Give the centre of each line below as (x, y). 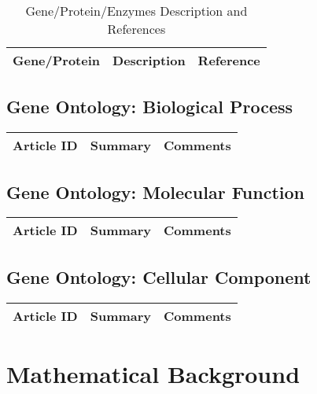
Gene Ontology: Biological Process (150, 107)
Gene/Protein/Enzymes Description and (136, 11)
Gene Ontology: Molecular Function (155, 191)
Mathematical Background (153, 373)
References (136, 29)
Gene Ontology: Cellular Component (159, 276)
